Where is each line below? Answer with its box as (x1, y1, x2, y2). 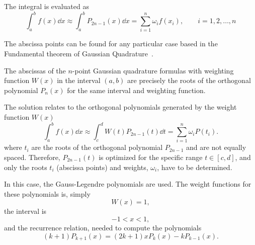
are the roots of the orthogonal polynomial (31, 142, 163, 152)
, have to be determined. (157, 161, 232, 172)
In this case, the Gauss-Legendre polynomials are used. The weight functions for (4, 179, 251, 189)
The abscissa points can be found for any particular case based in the (4, 38, 218, 49)
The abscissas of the (4, 65, 66, 75)
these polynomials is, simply (4, 188, 91, 199)
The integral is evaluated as (4, 1, 89, 11)
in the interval (57, 75, 101, 86)
